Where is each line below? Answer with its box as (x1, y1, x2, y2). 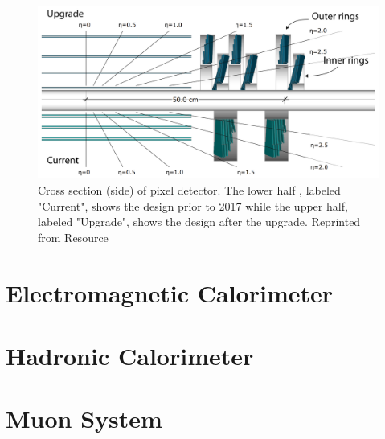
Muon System (6, 402, 162, 435)
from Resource (38, 228, 109, 245)
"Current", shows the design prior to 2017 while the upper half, (38, 197, 348, 214)
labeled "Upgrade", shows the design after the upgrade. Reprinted (38, 213, 361, 230)
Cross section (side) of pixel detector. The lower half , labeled (38, 182, 341, 199)
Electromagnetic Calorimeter (6, 276, 334, 309)
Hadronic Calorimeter (6, 339, 254, 372)
